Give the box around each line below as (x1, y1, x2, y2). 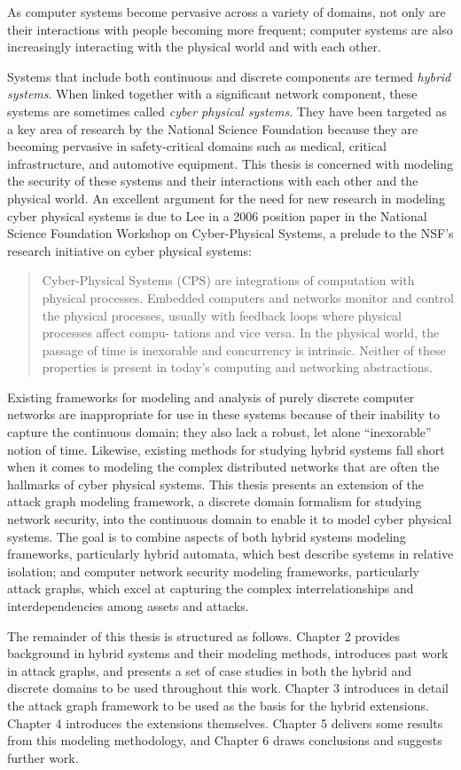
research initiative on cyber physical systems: (7, 241, 252, 259)
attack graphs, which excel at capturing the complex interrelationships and (7, 579, 414, 598)
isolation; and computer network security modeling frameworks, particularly (7, 561, 419, 580)
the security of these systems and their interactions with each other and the (7, 171, 418, 190)
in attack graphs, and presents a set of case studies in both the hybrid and (7, 661, 412, 679)
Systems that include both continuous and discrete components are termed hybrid (7, 67, 451, 85)
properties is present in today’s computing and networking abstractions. (42, 358, 433, 377)
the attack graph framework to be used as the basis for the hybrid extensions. (7, 695, 429, 714)
